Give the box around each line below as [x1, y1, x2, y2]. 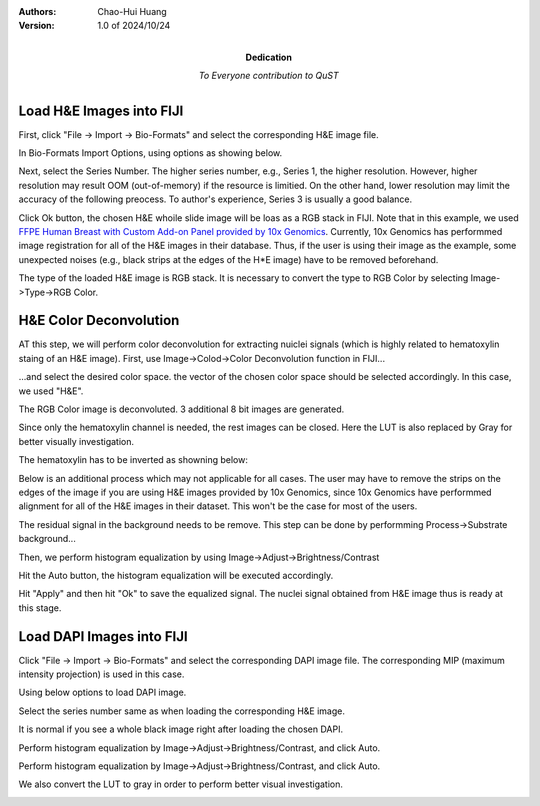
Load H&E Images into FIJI [18, 102, 184, 119]
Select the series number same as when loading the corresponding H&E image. [18, 705, 345, 717]
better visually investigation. [18, 435, 135, 447]
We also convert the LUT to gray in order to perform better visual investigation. [18, 778, 344, 790]
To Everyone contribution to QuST [198, 70, 339, 82]
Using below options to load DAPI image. [18, 686, 187, 699]
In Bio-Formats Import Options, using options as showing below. [18, 147, 283, 159]
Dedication [245, 51, 292, 63]
